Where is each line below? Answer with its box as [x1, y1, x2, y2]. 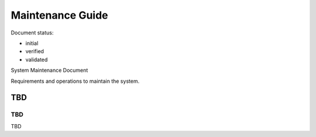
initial [25, 40, 39, 47]
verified [25, 48, 44, 55]
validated [25, 56, 48, 63]
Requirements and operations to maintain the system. [11, 78, 140, 85]
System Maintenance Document [11, 67, 88, 74]
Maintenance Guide [11, 9, 108, 22]
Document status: [11, 29, 54, 36]
